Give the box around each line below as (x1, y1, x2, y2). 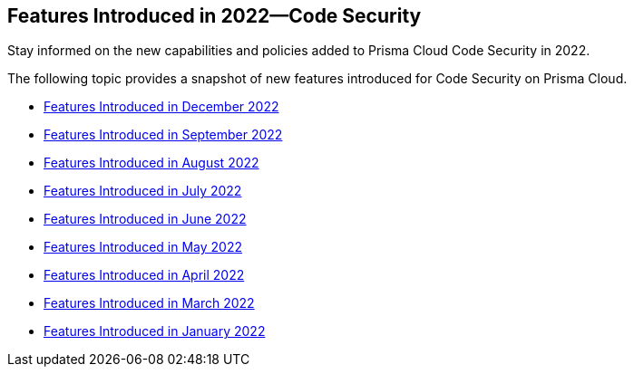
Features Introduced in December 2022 (44, 99, 279, 115)
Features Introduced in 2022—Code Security (7, 5, 422, 27)
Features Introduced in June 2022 (44, 211, 247, 227)
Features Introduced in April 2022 (44, 267, 245, 283)
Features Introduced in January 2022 (44, 323, 266, 340)
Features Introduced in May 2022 (44, 239, 242, 255)
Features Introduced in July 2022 (44, 183, 242, 199)
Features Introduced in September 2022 (44, 127, 283, 143)
